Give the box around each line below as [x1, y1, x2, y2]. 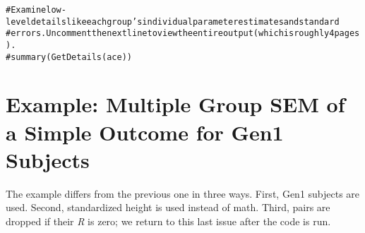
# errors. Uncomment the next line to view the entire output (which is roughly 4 [6, 28, 335, 39]
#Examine [6, 5, 47, 15]
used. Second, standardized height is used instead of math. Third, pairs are [6, 200, 330, 215]
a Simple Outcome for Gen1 [6, 117, 284, 146]
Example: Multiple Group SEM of [6, 90, 345, 119]
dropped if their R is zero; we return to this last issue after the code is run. [6, 213, 331, 228]
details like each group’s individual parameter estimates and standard [30, 16, 340, 27]
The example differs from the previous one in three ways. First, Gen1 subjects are [6, 186, 360, 201]
